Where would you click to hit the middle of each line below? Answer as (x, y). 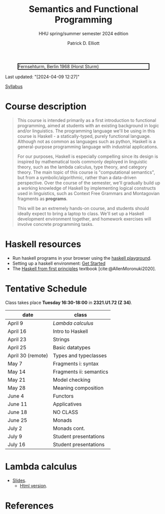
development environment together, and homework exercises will (84, 219)
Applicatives (67, 404)
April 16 (17, 331)
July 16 (17, 444)
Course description (46, 107)
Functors (63, 396)
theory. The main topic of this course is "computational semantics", (86, 172)
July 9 (15, 436)
